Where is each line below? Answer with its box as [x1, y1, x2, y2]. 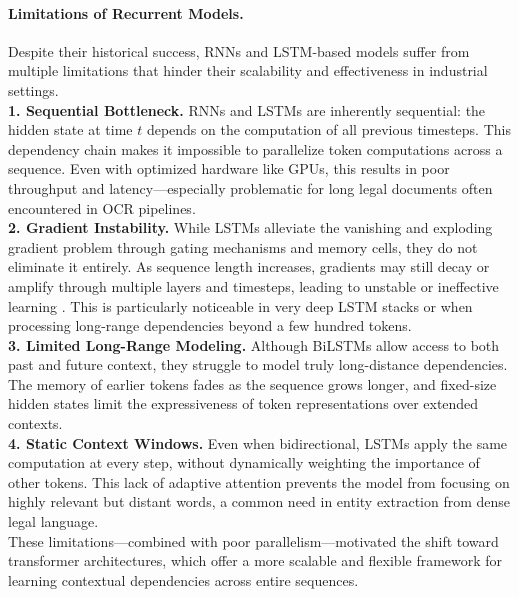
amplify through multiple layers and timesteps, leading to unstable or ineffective [8, 275, 499, 296]
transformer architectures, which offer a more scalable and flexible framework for [8, 550, 503, 571]
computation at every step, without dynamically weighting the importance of [8, 452, 480, 473]
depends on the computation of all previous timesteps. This [146, 119, 511, 140]
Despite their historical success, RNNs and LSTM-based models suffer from [8, 40, 470, 61]
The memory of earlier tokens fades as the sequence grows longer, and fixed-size [8, 373, 497, 394]
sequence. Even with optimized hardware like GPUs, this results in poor [8, 158, 450, 179]
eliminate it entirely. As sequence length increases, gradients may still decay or [8, 256, 490, 277]
